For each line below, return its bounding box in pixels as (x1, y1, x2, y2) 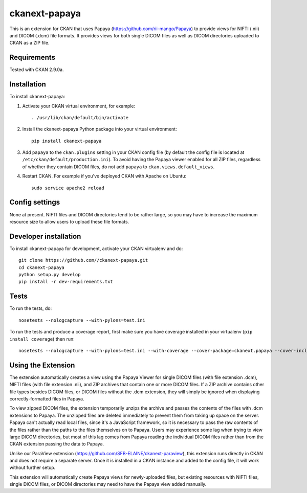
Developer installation (9, 232, 81, 240)
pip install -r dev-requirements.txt (18, 279, 114, 285)
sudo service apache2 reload (31, 185, 104, 191)
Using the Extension (9, 361, 75, 369)
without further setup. (9, 464, 56, 470)
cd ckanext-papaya (18, 264, 65, 271)
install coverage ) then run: (9, 335, 75, 342)
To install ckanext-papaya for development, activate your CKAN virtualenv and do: (9, 245, 183, 252)
